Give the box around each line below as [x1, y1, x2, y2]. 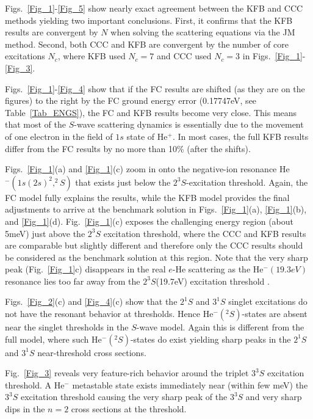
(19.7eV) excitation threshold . [156, 274, 270, 287]
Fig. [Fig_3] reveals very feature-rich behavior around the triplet [5, 366, 249, 379]
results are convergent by [5, 26, 98, 38]
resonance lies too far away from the [5, 274, 140, 287]
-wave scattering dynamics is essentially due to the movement [74, 118, 304, 131]
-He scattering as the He [172, 263, 264, 275]
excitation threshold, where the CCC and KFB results [103, 227, 306, 239]
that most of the [5, 118, 67, 131]
